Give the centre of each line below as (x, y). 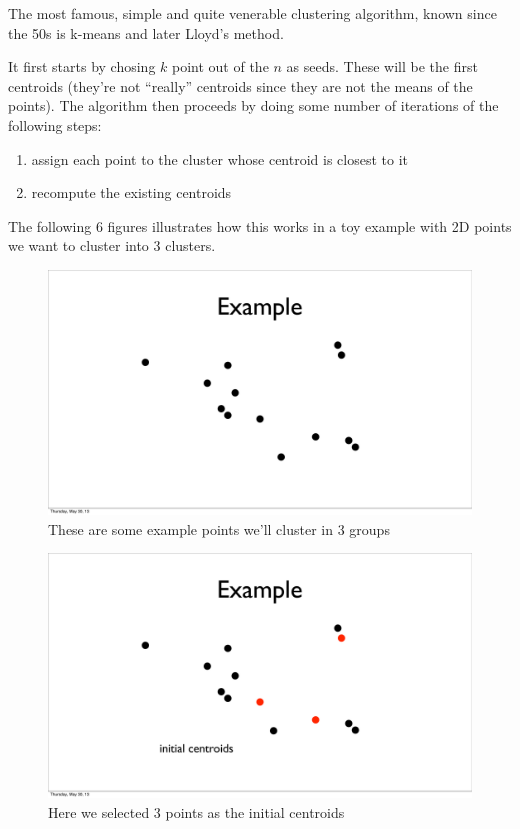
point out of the (220, 66)
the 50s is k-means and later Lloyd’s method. (146, 32)
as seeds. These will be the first (382, 66)
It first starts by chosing (82, 66)
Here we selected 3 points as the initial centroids (196, 811)
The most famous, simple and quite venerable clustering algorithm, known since (252, 13)
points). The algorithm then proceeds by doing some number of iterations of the (253, 105)
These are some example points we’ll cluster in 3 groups (219, 528)
